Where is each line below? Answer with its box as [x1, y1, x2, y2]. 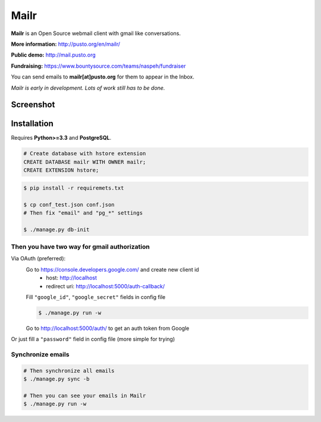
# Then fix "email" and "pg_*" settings [23, 209, 143, 216]
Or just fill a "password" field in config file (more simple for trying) [11, 336, 175, 343]
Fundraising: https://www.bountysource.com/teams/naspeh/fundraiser [11, 62, 186, 70]
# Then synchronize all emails [23, 367, 115, 374]
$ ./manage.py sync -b [23, 376, 90, 383]
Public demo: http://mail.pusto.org [11, 51, 96, 59]
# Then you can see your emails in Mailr [23, 392, 146, 399]
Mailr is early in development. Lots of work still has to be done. [11, 84, 165, 92]
